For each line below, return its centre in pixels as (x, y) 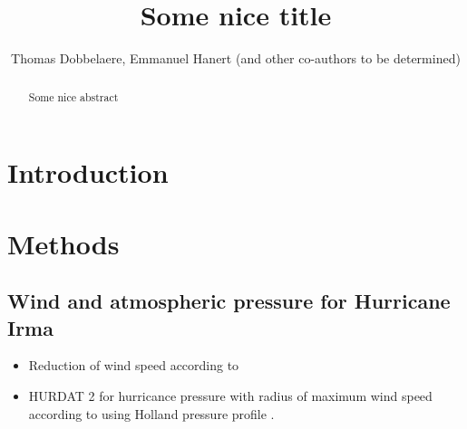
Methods (63, 243)
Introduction (88, 172)
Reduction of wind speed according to (134, 365)
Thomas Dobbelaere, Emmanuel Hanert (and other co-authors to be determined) (236, 58)
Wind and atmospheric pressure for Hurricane (229, 301)
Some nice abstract (73, 96)
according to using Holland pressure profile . (151, 413)
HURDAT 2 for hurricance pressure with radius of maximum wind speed (230, 395)
